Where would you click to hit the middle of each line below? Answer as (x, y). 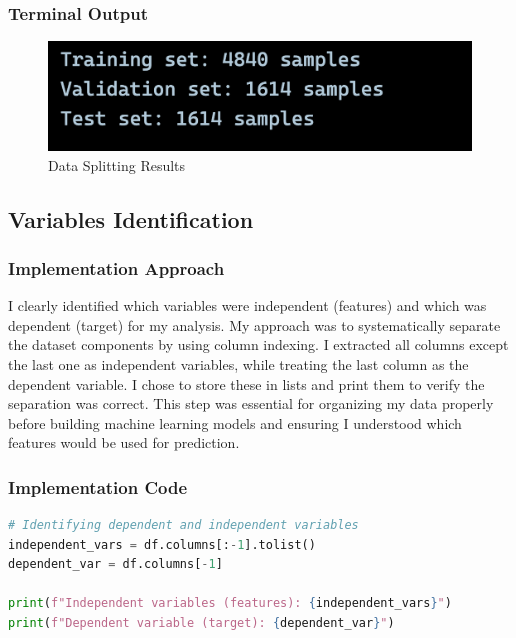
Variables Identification (131, 218)
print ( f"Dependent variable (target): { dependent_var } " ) (201, 623)
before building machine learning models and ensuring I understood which (235, 422)
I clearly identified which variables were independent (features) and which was (247, 305)
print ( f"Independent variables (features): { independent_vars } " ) (230, 603)
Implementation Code (98, 486)
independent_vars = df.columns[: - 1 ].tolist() (162, 544)
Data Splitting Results (117, 164)
